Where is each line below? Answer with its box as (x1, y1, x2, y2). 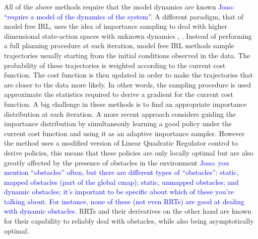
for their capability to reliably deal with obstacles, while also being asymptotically (4, 216, 254, 226)
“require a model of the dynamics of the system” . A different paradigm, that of (4, 11, 244, 21)
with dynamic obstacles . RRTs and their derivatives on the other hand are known (4, 206, 252, 216)
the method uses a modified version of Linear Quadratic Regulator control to (4, 138, 238, 148)
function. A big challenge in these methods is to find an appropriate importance (4, 98, 247, 109)
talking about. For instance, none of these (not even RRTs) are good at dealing (4, 196, 245, 206)
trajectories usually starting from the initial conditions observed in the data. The (4, 50, 251, 60)
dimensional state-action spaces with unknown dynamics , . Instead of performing (4, 30, 252, 41)
